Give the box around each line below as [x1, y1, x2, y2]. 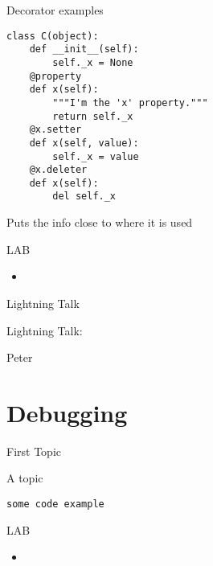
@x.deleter [29, 164, 88, 176]
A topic [6, 470, 43, 486]
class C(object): [6, 30, 99, 42]
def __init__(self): [29, 43, 139, 55]
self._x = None [52, 56, 133, 68]
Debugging [6, 396, 128, 429]
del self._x [52, 191, 117, 203]
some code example [6, 498, 104, 510]
